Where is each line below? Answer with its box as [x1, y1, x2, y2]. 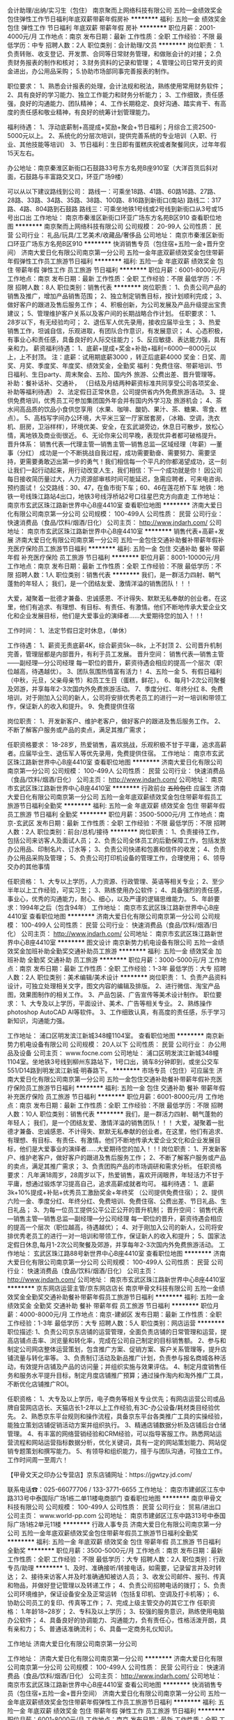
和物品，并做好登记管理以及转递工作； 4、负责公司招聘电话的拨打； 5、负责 [7, 1581, 226, 1589]
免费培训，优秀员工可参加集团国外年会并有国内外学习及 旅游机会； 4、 [13, 397, 216, 404]
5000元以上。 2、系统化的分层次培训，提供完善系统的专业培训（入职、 [7, 132, 211, 139]
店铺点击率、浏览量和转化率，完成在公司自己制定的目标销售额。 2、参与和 [13, 1337, 226, 1344]
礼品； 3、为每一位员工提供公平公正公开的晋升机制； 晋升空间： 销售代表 [13, 1206, 224, 1214]
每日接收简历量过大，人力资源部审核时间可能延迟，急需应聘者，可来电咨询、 [7, 475, 227, 483]
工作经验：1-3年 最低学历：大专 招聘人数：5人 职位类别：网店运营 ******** [7, 1319, 225, 1327]
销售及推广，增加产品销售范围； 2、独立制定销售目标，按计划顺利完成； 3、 [7, 292, 226, 300]
